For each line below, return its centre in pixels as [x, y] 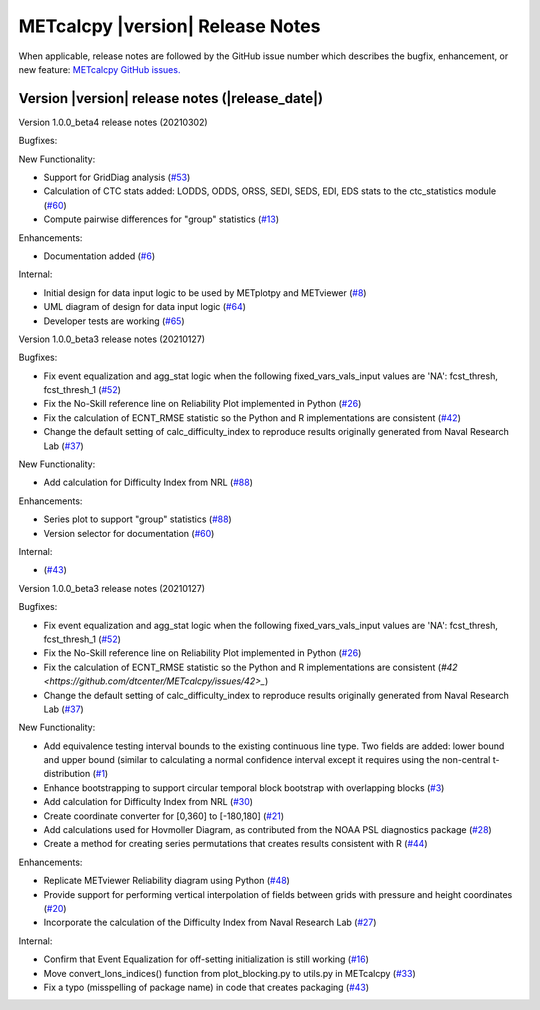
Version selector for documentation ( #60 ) [129, 533]
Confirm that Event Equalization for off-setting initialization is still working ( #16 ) [206, 959]
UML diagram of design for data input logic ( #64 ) [145, 307]
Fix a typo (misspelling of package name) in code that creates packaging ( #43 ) [206, 987]
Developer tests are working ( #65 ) [114, 321]
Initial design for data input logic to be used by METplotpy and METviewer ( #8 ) [205, 292]
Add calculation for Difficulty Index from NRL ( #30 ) [148, 802]
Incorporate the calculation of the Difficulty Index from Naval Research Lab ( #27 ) [210, 922]
